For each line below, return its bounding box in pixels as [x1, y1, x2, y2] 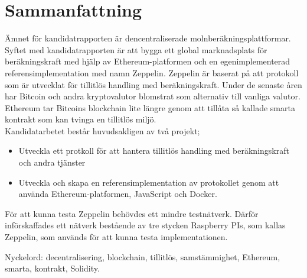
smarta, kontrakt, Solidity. [5, 262, 100, 274]
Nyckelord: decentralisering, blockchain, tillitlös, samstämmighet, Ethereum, [5, 250, 280, 263]
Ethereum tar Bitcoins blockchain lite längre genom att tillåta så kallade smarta [5, 101, 295, 114]
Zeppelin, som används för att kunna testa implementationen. [5, 231, 228, 243]
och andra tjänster [18, 156, 86, 169]
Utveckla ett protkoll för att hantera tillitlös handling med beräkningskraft [18, 144, 289, 157]
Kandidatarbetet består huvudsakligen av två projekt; [5, 124, 200, 137]
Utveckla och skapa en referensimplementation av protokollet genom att [18, 176, 279, 188]
